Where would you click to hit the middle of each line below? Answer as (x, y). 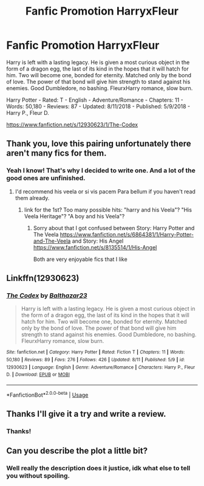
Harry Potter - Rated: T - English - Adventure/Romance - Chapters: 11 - (95, 100)
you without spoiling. (38, 476)
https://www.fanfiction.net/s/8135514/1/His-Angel (95, 247)
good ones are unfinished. (46, 178)
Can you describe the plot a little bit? (77, 451)
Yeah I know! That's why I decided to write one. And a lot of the (101, 170)
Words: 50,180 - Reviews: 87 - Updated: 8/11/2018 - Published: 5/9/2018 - (98, 106)
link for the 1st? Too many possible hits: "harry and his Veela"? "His (108, 210)
